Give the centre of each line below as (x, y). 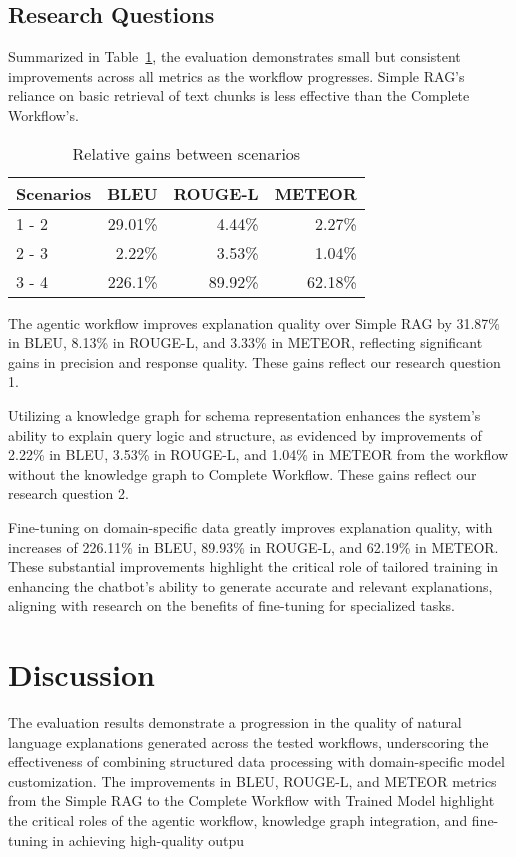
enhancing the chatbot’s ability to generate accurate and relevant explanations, (250, 585)
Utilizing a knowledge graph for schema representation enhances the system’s (244, 414)
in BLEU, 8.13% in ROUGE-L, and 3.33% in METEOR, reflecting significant (245, 342)
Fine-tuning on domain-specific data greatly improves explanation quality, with (250, 526)
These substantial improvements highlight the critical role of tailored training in (253, 566)
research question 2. (68, 493)
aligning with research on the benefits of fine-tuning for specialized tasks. (231, 605)
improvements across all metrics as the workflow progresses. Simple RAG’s (236, 75)
